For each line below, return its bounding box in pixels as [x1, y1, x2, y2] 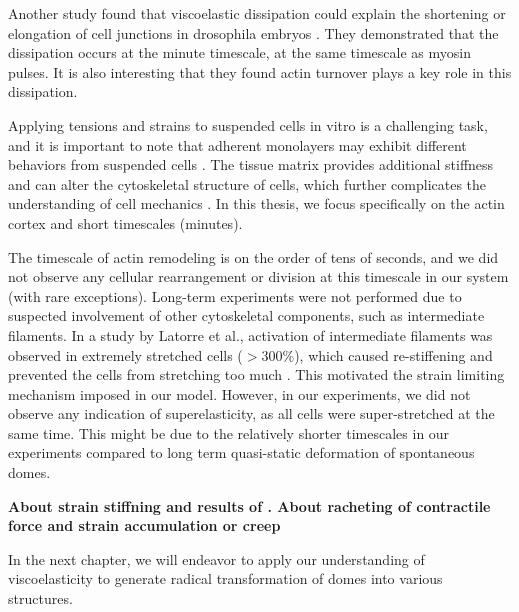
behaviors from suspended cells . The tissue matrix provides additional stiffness [8, 154, 494, 175]
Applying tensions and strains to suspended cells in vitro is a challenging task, [8, 114, 488, 135]
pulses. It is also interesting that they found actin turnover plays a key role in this [8, 61, 512, 82]
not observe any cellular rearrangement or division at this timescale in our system [8, 266, 509, 287]
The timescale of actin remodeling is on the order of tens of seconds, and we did [8, 246, 499, 267]
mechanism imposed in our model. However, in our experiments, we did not [8, 383, 471, 404]
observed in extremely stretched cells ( [8, 344, 243, 365]
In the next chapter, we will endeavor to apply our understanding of [8, 548, 425, 569]
